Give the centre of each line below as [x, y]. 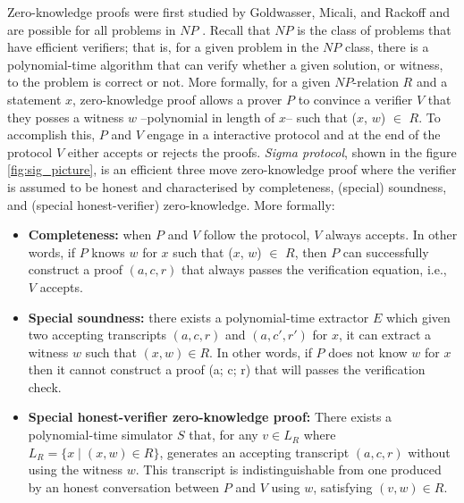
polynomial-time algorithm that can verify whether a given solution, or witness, [225, 64]
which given [418, 317]
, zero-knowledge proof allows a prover [177, 99]
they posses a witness [66, 117]
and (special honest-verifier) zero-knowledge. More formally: [171, 204]
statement [34, 99]
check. [45, 386]
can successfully [386, 251]
